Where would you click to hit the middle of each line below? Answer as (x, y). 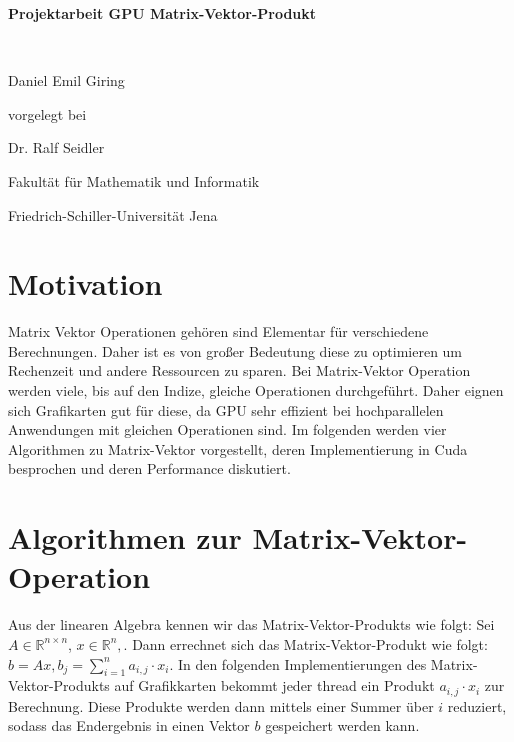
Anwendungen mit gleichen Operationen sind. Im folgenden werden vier (227, 429)
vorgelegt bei (47, 113)
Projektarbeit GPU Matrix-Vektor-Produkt (162, 13)
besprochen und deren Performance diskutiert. (149, 468)
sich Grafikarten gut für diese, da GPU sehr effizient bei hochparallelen (226, 409)
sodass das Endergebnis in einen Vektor (129, 725)
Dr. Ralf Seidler (56, 147)
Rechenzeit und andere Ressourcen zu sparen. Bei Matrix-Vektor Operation (239, 370)
